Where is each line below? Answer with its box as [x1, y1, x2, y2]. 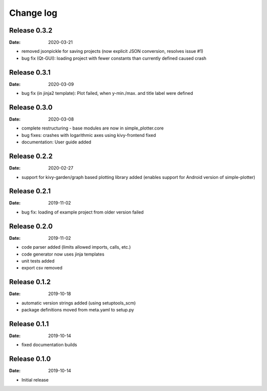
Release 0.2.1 [9, 187, 51, 195]
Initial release [21, 377, 49, 383]
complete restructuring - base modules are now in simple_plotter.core [21, 125, 164, 131]
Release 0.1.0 [9, 355, 51, 363]
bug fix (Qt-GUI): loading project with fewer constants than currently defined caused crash [21, 55, 207, 61]
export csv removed [21, 265, 63, 271]
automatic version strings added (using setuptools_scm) [21, 300, 136, 306]
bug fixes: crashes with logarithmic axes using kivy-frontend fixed [21, 132, 156, 138]
